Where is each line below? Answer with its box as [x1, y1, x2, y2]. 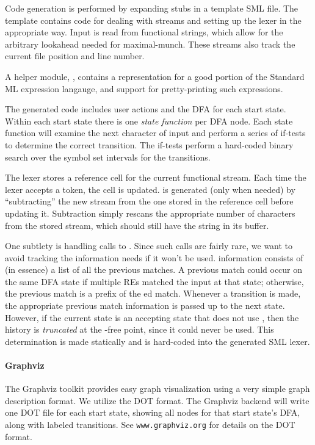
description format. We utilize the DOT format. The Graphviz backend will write [5, 394, 310, 407]
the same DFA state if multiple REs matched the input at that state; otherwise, [5, 275, 304, 288]
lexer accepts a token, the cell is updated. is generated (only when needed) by [5, 183, 295, 195]
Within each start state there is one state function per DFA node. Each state [5, 114, 293, 127]
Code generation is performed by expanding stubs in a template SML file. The [5, 2, 299, 14]
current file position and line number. [5, 49, 145, 62]
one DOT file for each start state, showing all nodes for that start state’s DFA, [5, 406, 300, 419]
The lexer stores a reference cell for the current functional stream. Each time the [5, 171, 306, 184]
